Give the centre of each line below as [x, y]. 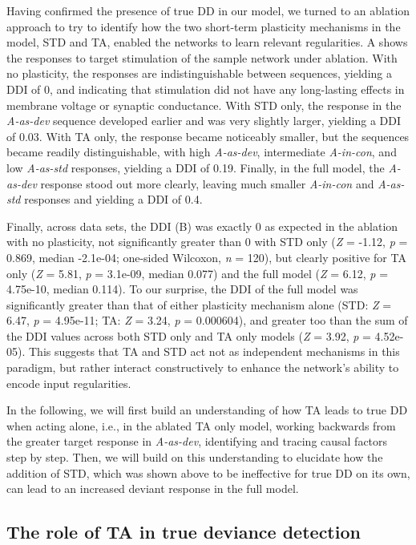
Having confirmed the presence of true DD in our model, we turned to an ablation [208, 10]
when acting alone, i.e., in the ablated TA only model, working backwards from [201, 425]
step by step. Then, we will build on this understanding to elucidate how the [195, 457]
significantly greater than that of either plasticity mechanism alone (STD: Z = [199, 304]
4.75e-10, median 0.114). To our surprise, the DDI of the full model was [182, 289]
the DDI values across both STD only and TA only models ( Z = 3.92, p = [189, 335]
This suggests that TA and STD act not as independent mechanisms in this [214, 351]
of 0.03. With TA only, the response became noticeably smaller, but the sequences [208, 136]
